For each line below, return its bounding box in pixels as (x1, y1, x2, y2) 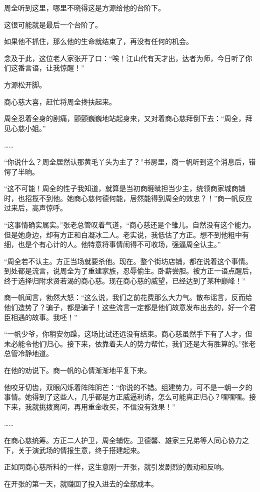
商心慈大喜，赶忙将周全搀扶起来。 (4, 96, 116, 106)
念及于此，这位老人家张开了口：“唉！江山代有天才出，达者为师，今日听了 (4, 52, 245, 63)
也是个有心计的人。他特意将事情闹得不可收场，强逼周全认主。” (17, 239, 221, 249)
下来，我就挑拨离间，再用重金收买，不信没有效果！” (4, 401, 175, 411)
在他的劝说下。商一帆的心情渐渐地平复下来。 (4, 365, 151, 375)
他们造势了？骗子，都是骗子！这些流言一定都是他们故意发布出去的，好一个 (4, 302, 249, 312)
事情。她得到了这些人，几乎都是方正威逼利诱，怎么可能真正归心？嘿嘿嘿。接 (4, 391, 256, 402)
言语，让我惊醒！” (24, 62, 84, 73)
